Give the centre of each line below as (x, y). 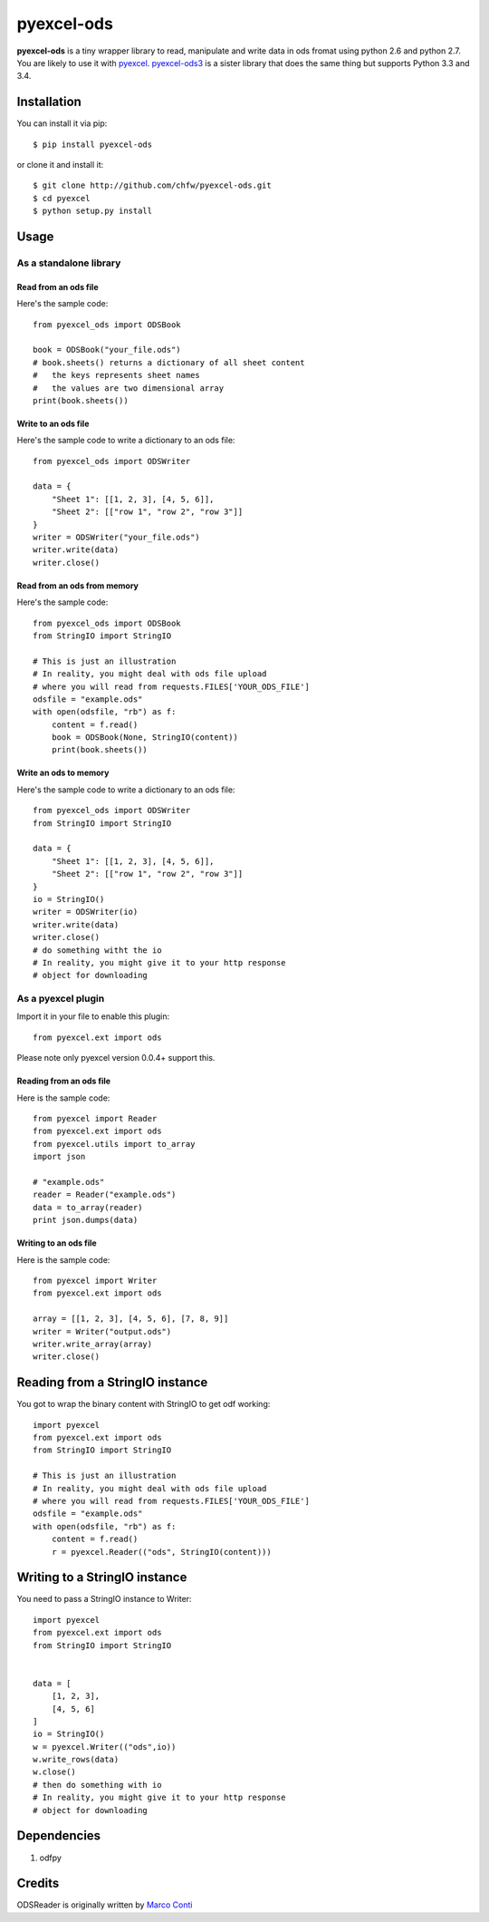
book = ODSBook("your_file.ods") (107, 350)
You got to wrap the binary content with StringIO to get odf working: (144, 1404)
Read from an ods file (58, 286)
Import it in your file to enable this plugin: (93, 1016)
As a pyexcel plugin (61, 999)
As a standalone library (69, 263)
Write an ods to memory (63, 773)
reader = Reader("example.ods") (105, 1195)
